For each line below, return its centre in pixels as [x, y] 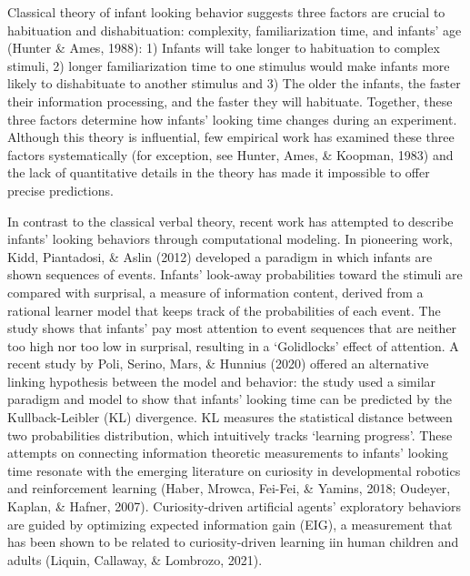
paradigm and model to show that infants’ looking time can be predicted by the [230, 399]
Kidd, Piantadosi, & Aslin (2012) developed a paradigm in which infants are [220, 256]
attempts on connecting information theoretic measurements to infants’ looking [228, 453]
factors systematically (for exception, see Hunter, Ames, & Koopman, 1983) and [230, 154]
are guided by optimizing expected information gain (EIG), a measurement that [230, 524]
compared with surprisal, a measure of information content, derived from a [215, 292]
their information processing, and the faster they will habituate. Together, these [230, 101]
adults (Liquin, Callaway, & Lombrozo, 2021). [135, 559]
